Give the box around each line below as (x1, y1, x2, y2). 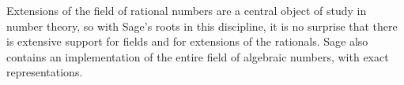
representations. (6, 64, 83, 80)
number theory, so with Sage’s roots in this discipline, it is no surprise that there (6, 17, 398, 34)
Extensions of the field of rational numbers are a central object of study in (6, 2, 367, 18)
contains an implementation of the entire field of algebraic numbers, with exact (6, 48, 389, 65)
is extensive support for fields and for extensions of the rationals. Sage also (6, 33, 368, 50)
